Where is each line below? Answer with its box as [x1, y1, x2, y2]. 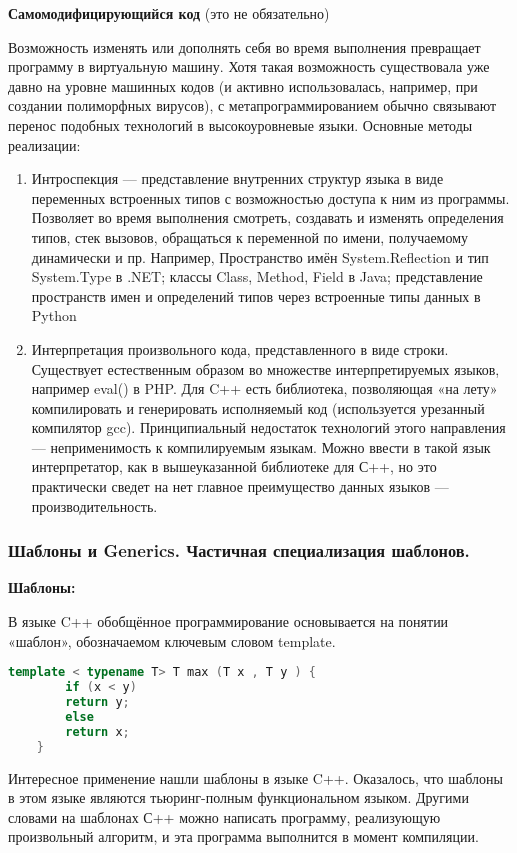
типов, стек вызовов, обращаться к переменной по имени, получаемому [31, 226, 469, 247]
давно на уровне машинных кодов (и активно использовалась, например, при [8, 75, 478, 96]
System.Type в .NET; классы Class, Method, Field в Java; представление [31, 266, 483, 287]
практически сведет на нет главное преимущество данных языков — [31, 476, 449, 497]
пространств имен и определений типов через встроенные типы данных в [31, 285, 481, 306]
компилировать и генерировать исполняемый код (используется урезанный [31, 397, 485, 418]
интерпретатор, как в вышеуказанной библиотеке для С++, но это [31, 456, 437, 477]
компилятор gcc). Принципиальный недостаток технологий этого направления [31, 417, 506, 438]
